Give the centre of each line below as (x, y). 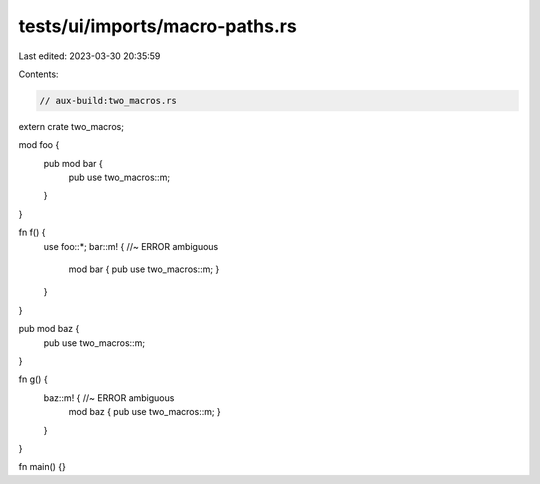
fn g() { (33, 379)
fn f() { (32, 232)
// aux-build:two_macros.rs (108, 100)
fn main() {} (42, 467)
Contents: (38, 74)
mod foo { (39, 145)
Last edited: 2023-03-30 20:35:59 (89, 56)
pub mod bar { (73, 163)
